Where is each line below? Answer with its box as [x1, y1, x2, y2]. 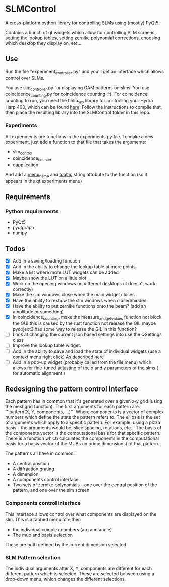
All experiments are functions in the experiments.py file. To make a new [5, 134, 154, 140]
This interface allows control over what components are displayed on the [5, 511, 157, 517]
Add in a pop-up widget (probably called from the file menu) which [12, 359, 152, 365]
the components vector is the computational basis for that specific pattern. [5, 430, 161, 436]
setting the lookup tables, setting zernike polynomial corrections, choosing [5, 35, 160, 41]
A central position [12, 461, 49, 467]
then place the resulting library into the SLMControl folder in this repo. [5, 109, 151, 115]
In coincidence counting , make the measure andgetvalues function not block [12, 314, 162, 321]
